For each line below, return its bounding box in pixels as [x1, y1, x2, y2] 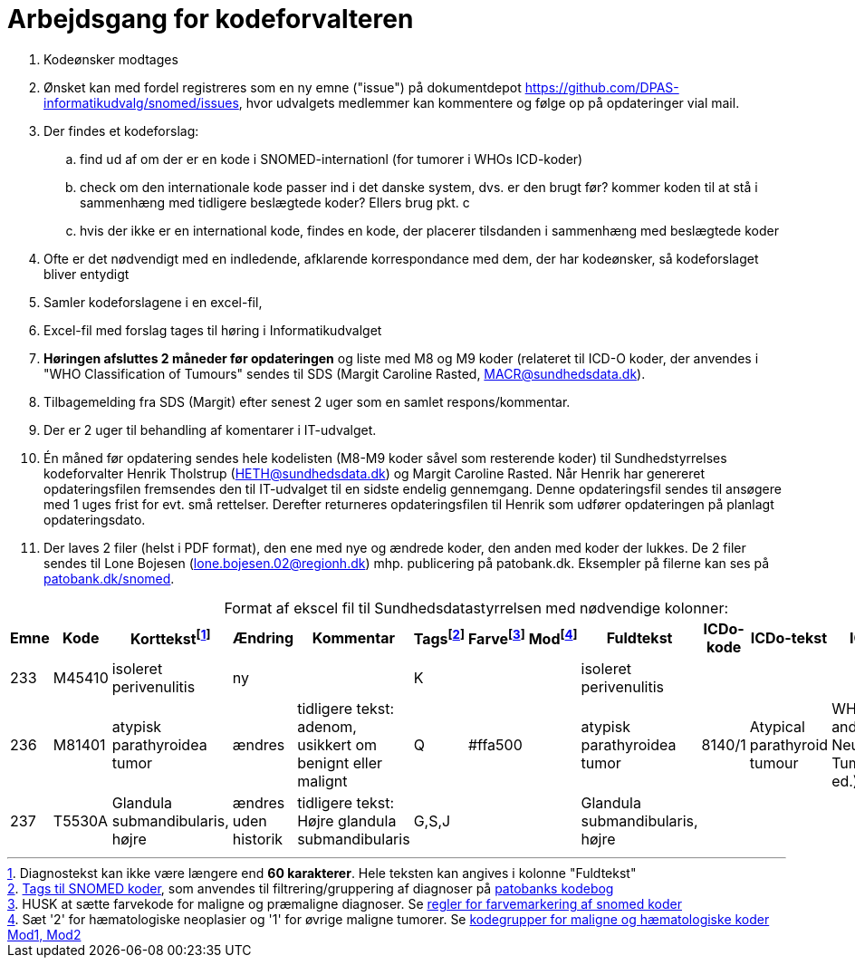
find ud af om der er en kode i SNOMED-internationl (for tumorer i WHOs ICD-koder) [80, 150, 583, 167]
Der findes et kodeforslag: [43, 122, 199, 139]
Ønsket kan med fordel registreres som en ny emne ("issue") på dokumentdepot [43, 79, 522, 95]
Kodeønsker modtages [43, 51, 178, 67]
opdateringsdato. [43, 511, 146, 527]
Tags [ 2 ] [413, 627, 465, 649]
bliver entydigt [43, 265, 130, 282]
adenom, [297, 717, 357, 736]
